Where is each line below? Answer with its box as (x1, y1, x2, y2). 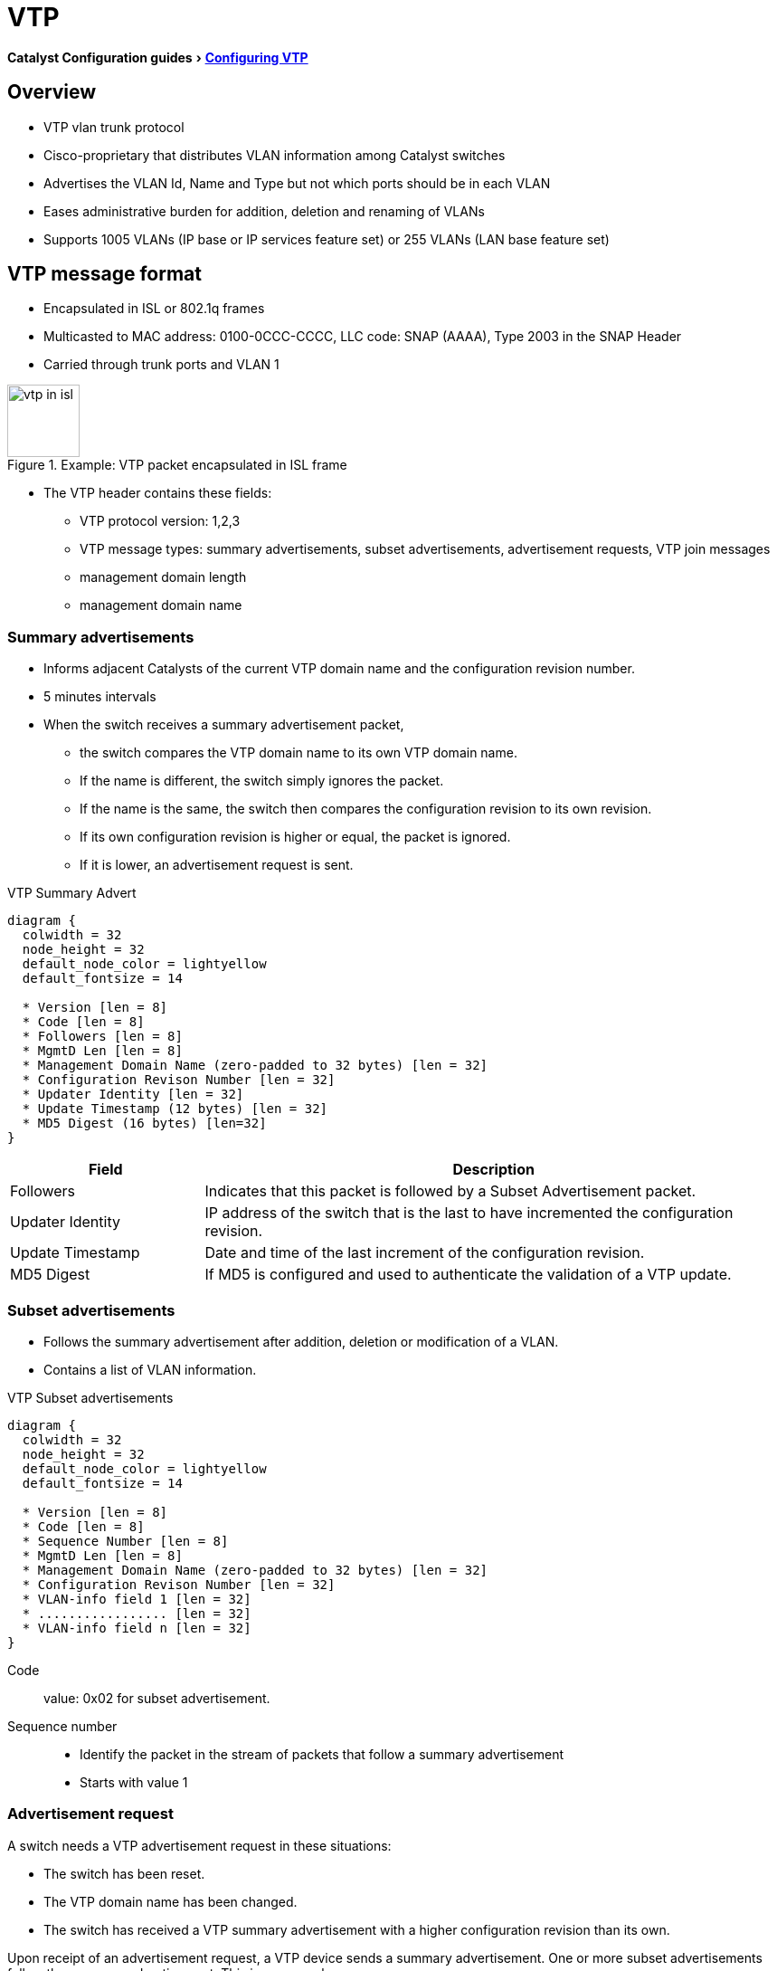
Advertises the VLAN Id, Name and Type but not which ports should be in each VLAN (43, 175, 551, 191)
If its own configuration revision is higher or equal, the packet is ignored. (80, 829, 511, 845)
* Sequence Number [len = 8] (22, 1533, 229, 1548)
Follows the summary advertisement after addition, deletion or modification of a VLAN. (43, 1333, 559, 1349)
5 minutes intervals (43, 689, 156, 705)
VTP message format (7, 262, 202, 286)
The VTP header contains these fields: (43, 485, 272, 501)
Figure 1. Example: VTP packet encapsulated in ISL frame (7, 457, 347, 473)
